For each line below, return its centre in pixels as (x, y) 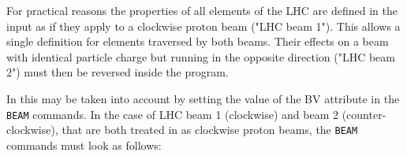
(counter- (364, 114)
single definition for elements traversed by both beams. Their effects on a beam (198, 41)
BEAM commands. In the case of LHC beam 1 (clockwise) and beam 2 (172, 114)
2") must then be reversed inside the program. (118, 72)
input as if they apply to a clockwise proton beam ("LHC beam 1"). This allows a (203, 26)
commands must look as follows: (84, 145)
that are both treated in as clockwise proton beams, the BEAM (210, 130)
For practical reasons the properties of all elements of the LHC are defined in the (202, 10)
